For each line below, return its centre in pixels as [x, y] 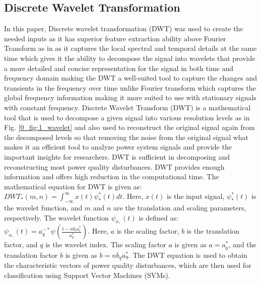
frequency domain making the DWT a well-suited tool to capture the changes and [131, 78]
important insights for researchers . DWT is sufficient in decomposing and [117, 156]
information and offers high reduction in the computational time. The [112, 176]
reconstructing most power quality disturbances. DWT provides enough [114, 166]
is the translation [213, 231]
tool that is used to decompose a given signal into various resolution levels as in [127, 117]
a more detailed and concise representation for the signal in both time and [119, 68]
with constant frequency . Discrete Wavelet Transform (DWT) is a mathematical [127, 107]
